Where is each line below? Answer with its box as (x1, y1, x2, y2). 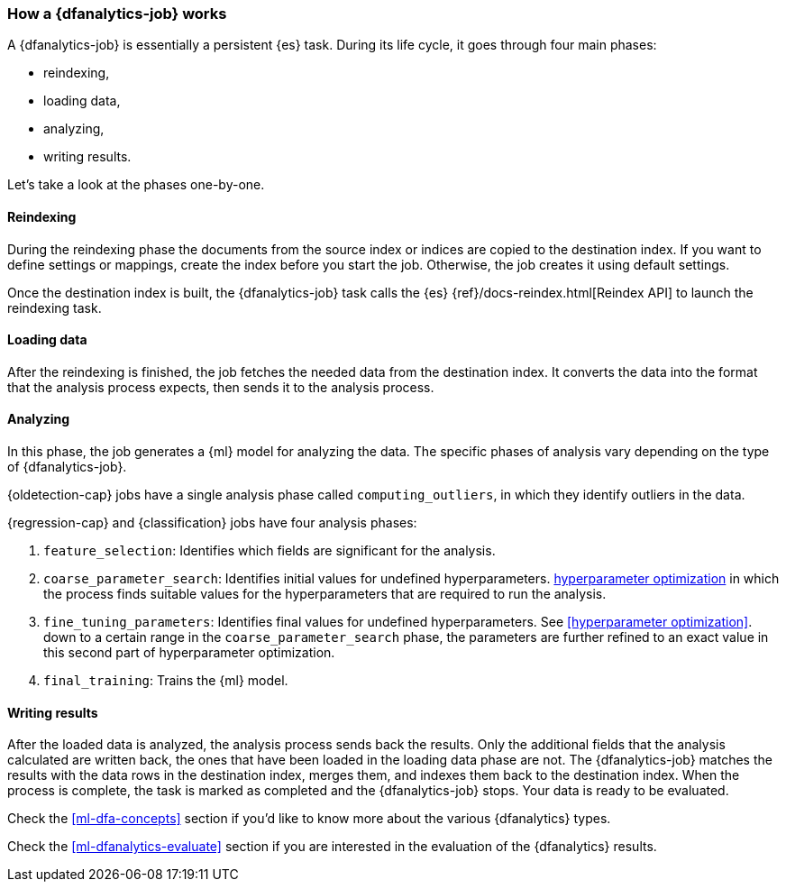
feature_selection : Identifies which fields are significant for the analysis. (43, 543, 496, 559)
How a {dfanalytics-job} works (7, 5, 227, 23)
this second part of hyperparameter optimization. (43, 645, 335, 661)
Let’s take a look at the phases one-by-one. (7, 177, 265, 193)
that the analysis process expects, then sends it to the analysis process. (7, 379, 434, 395)
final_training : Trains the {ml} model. (43, 673, 288, 689)
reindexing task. (7, 299, 102, 316)
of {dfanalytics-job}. (7, 459, 127, 475)
